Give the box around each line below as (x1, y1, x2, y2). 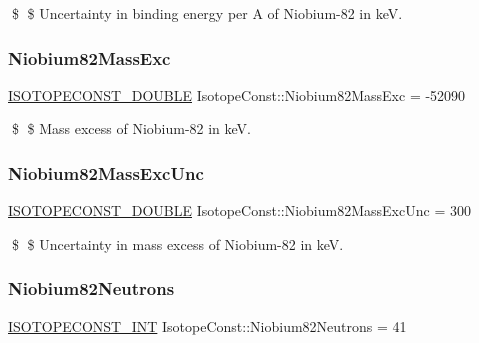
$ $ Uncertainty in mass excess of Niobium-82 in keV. (11, 233, 344, 254)
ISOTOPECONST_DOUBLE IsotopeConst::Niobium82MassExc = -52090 (8, 84, 466, 105)
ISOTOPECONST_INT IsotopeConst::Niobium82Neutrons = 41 (8, 315, 407, 336)
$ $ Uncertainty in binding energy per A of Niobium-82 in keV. (11, 3, 403, 23)
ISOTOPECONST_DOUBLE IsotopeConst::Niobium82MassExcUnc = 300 (8, 200, 471, 221)
